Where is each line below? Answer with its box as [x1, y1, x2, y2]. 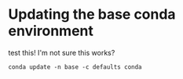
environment [8, 22, 94, 40]
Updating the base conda [8, 5, 176, 23]
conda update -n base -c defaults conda [8, 63, 143, 71]
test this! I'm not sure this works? [8, 48, 115, 57]
